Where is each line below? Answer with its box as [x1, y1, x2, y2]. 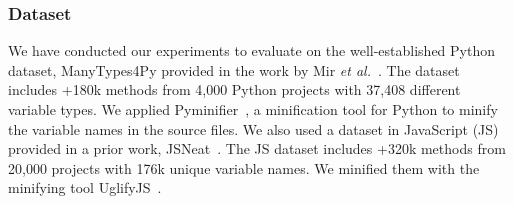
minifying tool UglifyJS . [8, 177, 162, 198]
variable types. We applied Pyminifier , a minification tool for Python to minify [8, 99, 498, 119]
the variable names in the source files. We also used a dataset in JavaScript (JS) [8, 118, 499, 139]
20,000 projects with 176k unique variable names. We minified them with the [8, 157, 480, 178]
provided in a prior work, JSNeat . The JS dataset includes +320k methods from [8, 138, 506, 159]
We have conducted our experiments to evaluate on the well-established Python [8, 40, 495, 61]
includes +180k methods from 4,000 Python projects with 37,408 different [8, 79, 461, 100]
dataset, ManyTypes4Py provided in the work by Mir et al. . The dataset [8, 59, 460, 80]
